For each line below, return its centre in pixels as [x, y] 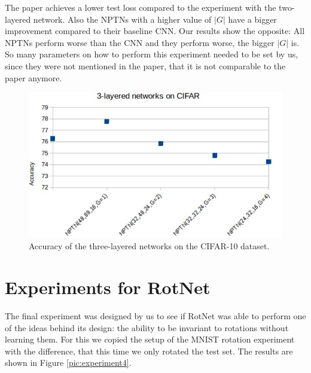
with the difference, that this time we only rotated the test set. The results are [149, 351]
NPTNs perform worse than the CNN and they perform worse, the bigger [140, 42]
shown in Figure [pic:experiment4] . [68, 363]
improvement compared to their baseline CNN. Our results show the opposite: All [155, 31]
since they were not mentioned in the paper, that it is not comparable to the [145, 65]
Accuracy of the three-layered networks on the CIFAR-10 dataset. [149, 246]
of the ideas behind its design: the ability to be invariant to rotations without [147, 327]
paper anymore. [33, 77]
